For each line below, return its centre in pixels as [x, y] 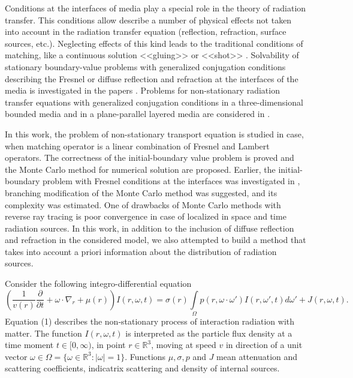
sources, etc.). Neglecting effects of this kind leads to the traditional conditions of [154, 43]
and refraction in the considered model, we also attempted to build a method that [156, 240]
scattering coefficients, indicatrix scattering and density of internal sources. [142, 368]
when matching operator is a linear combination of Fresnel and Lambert [137, 145]
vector [16, 356]
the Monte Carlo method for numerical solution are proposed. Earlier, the [140, 169]
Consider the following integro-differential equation [98, 283]
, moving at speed [184, 345]
